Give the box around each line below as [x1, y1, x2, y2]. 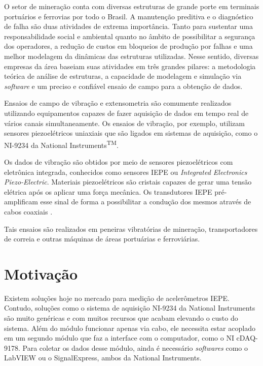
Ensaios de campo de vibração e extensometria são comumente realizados [4, 98, 232, 108]
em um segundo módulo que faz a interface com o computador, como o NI [4, 332, 234, 343]
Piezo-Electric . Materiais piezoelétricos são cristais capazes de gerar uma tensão [4, 176, 252, 187]
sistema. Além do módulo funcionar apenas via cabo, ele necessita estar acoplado [4, 322, 255, 333]
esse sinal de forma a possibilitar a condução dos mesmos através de [40, 196, 251, 207]
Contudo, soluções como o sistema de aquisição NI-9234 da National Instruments [4, 302, 255, 313]
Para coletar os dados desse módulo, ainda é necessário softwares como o [22, 342, 248, 353]
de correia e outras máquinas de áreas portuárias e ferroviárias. [4, 233, 200, 244]
